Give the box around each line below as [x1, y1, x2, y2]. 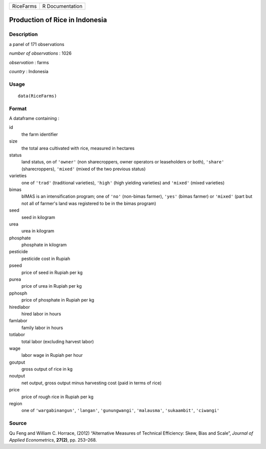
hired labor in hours [21, 311, 62, 317]
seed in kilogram [21, 214, 55, 220]
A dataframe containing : [9, 115, 60, 121]
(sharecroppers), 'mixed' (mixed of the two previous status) [21, 166, 146, 172]
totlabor [9, 332, 25, 337]
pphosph [9, 290, 28, 296]
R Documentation [42, 3, 83, 9]
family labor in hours [21, 325, 64, 331]
